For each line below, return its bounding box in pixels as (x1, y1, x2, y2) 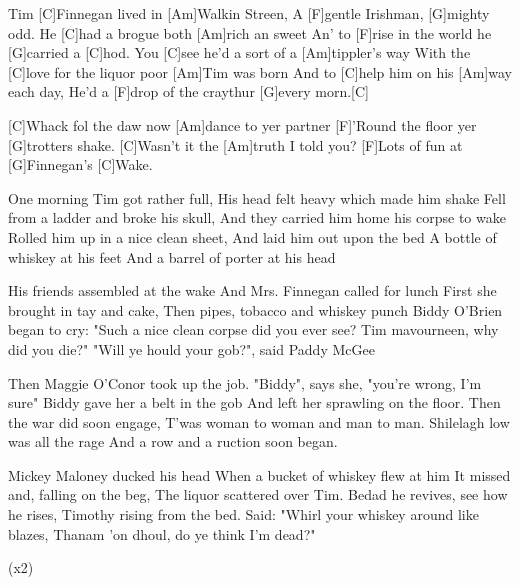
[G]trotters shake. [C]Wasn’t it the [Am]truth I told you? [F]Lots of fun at (8, 134, 463, 155)
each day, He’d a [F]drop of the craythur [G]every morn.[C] (8, 81, 370, 102)
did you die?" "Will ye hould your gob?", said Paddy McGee (8, 338, 375, 359)
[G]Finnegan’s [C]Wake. (8, 154, 153, 175)
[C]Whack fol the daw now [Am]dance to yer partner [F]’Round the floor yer (8, 114, 477, 135)
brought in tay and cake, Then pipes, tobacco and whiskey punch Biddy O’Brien (8, 299, 503, 320)
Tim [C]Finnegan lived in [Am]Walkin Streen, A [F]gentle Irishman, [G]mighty (8, 3, 490, 23)
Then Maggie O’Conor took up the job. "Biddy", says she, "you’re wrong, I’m (8, 372, 482, 393)
